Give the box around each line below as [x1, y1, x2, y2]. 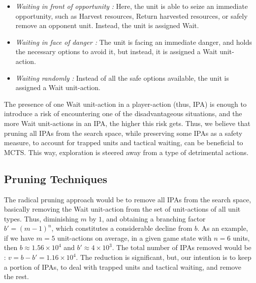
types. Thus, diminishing [4, 213, 79, 223]
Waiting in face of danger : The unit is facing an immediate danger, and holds [15, 36, 252, 47]
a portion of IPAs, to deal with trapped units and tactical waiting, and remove [4, 261, 241, 272]
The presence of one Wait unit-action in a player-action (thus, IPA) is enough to [4, 98, 247, 109]
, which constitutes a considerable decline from [51, 223, 192, 233]
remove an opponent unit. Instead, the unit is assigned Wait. [15, 20, 199, 31]
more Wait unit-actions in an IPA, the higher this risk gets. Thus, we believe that [4, 118, 251, 128]
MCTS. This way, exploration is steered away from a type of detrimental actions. [4, 147, 249, 157]
